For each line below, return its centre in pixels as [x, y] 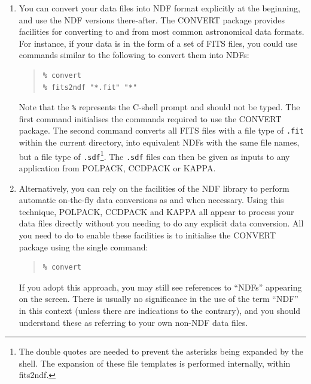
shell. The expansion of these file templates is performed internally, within [155, 363]
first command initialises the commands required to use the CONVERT [150, 118]
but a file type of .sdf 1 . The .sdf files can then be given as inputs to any [154, 155]
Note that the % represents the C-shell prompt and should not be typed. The [159, 107]
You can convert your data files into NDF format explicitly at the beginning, [159, 8]
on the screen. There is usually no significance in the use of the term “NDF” [158, 299]
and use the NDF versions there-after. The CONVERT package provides [152, 19]
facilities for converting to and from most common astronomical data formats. [161, 31]
